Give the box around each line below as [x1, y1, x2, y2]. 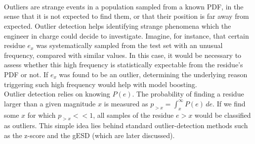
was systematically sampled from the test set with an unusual [36, 40, 223, 50]
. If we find [212, 98, 246, 108]
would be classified [194, 109, 251, 120]
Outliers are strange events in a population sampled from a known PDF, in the [4, 1, 244, 11]
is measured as [104, 98, 148, 108]
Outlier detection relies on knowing [4, 89, 110, 99]
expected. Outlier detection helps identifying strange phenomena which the [4, 20, 231, 31]
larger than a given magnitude [4, 98, 96, 108]
